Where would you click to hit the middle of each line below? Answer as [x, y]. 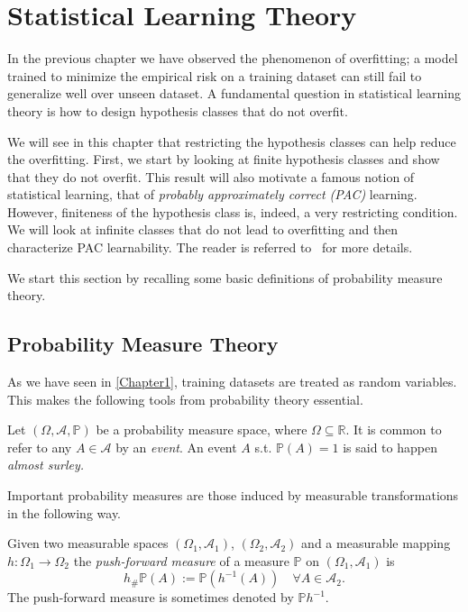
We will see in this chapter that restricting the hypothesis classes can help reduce [232, 141]
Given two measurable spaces [88, 543]
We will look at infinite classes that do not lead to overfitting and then [203, 229]
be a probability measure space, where [202, 429]
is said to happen [390, 447]
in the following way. [64, 512]
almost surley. [46, 465]
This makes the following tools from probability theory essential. [185, 399]
